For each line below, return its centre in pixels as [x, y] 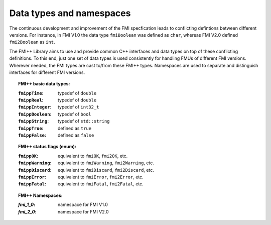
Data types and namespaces [70, 13]
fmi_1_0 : [27, 205]
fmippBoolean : [35, 114]
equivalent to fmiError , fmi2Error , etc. [101, 177]
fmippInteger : [35, 107]
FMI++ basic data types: [44, 84]
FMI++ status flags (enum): [47, 147]
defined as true [75, 128]
